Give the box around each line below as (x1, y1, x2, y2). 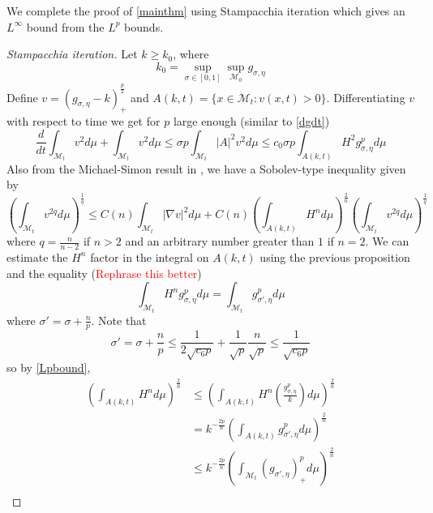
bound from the (26, 18, 105, 35)
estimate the (6, 248, 68, 265)
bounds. (124, 18, 164, 35)
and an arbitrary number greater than (125, 233, 315, 250)
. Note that (91, 311, 147, 328)
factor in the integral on (90, 248, 209, 265)
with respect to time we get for (6, 113, 161, 130)
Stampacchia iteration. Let (6, 45, 138, 62)
